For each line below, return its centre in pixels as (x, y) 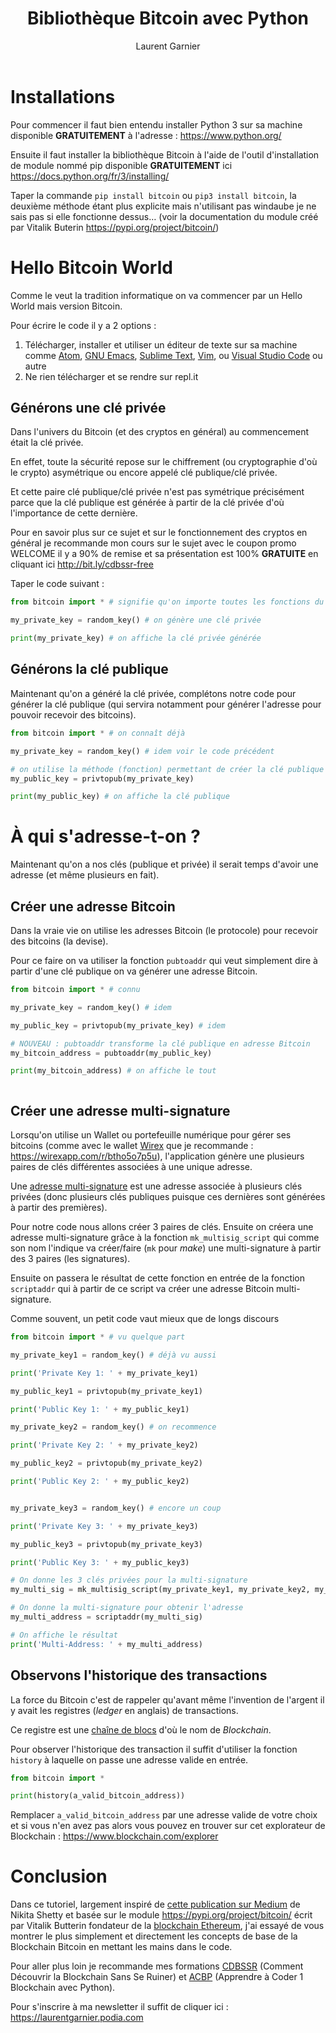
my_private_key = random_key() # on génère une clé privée (136, 620)
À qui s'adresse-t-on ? (106, 836)
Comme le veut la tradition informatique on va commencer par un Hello (156, 295)
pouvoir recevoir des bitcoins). (73, 714)
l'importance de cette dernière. (74, 513)
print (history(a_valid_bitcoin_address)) (98, 1796)
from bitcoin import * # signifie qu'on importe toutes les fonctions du (167, 602)
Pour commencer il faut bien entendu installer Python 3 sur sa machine (156, 124)
